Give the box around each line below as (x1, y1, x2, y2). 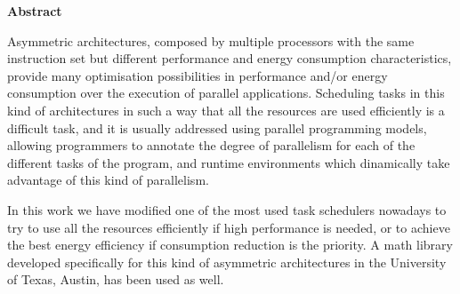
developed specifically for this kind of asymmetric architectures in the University (7, 252, 447, 271)
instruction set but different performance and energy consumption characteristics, (7, 49, 452, 68)
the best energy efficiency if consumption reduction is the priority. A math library (7, 235, 453, 254)
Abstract (7, 2, 62, 20)
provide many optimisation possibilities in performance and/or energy (7, 66, 388, 84)
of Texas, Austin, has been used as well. (7, 270, 224, 289)
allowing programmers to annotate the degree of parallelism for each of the (7, 136, 416, 155)
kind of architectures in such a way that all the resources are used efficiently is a (7, 100, 445, 119)
